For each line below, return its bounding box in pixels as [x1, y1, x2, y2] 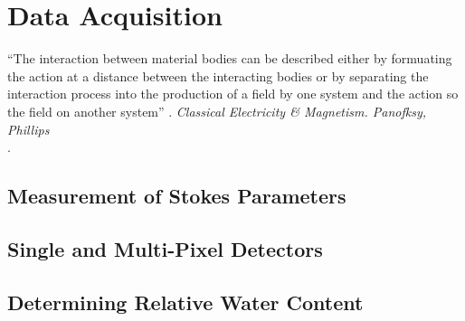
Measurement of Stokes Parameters [7, 182, 346, 210]
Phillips [7, 119, 50, 138]
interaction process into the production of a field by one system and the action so [7, 84, 459, 103]
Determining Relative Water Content [7, 288, 364, 316]
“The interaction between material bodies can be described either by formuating [7, 49, 452, 68]
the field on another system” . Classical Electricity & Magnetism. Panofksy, [7, 101, 427, 120]
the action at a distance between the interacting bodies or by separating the [7, 66, 429, 85]
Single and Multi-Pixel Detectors [7, 234, 323, 262]
